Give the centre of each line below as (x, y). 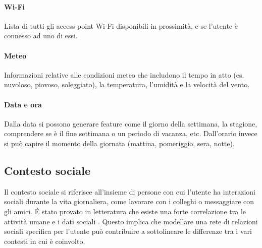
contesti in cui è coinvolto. (45, 241)
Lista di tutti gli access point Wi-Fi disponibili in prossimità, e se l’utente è (121, 25)
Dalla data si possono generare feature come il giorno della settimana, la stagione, (131, 123)
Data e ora (23, 104)
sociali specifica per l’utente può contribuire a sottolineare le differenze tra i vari (128, 231)
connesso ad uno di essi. (41, 36)
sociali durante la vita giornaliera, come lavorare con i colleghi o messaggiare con (129, 201)
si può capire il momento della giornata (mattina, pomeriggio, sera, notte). (119, 143)
